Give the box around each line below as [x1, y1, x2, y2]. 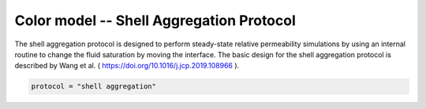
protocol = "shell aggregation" [31, 82, 157, 91]
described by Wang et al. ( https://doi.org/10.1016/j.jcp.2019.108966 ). [14, 61, 240, 71]
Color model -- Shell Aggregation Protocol [14, 12, 296, 29]
